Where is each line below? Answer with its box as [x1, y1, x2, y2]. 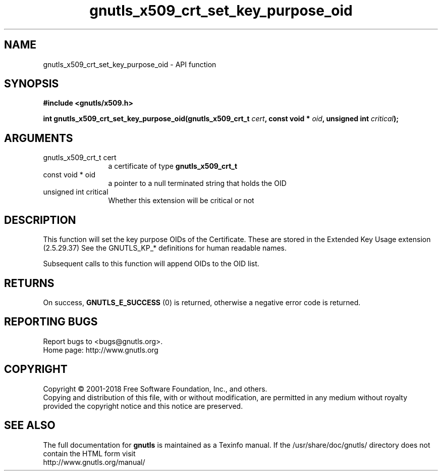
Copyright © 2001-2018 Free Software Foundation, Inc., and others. [43, 384, 267, 393]
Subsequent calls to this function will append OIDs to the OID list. [43, 259, 259, 268]
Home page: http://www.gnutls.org [43, 345, 158, 354]
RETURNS [4, 276, 54, 290]
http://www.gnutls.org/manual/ [43, 457, 145, 466]
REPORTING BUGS [4, 315, 98, 328]
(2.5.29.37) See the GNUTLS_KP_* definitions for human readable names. [43, 244, 287, 253]
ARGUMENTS [4, 131, 73, 145]
